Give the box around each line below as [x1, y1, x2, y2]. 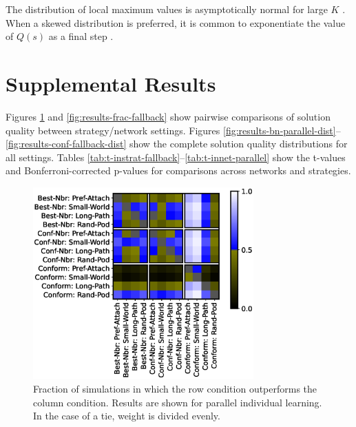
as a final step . [48, 29, 114, 43]
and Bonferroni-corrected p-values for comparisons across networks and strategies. [6, 163, 351, 178]
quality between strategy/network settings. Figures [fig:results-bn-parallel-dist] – [6, 123, 341, 137]
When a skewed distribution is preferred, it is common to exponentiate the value [6, 15, 346, 30]
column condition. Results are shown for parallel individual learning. [33, 395, 322, 409]
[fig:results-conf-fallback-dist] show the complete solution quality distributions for [6, 136, 348, 151]
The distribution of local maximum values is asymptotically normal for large [6, 2, 328, 16]
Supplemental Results [6, 69, 216, 97]
